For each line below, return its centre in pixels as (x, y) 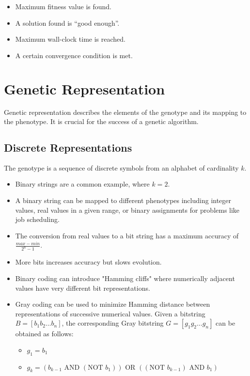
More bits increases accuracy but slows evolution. (88, 262)
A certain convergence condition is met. (74, 55)
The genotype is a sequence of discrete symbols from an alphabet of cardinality (121, 167)
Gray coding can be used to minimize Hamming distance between (113, 304)
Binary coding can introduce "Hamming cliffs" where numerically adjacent (125, 278)
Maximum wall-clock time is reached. (70, 39)
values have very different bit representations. (83, 288)
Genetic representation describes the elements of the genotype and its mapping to (125, 112)
